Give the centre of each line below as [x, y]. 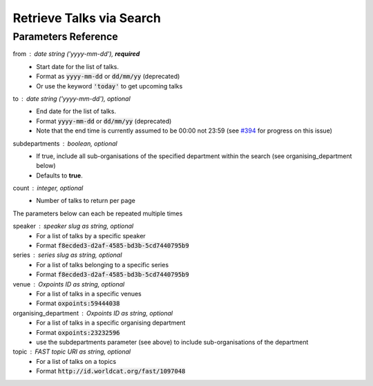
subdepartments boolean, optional [65, 143]
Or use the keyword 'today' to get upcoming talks [109, 86]
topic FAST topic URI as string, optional [72, 351]
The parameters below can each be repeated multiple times [98, 213]
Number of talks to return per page [86, 201]
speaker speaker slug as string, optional [73, 226]
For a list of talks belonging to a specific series [103, 264]
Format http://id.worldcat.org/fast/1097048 [111, 371]
